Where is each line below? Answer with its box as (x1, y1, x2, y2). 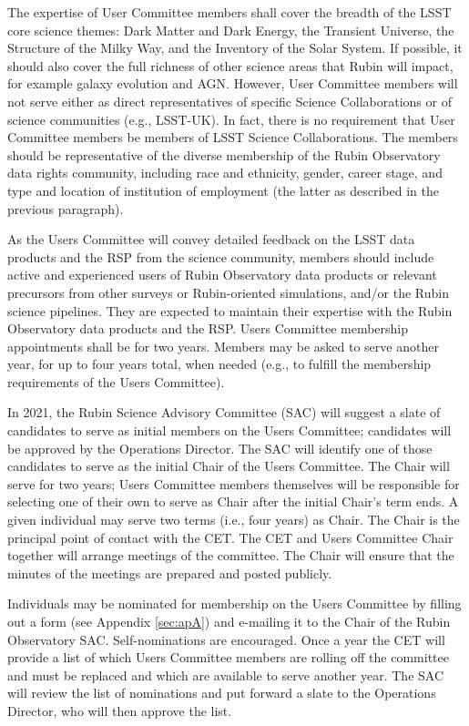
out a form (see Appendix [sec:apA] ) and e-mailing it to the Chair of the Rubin (7, 612, 451, 630)
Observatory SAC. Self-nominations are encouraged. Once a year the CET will (7, 629, 445, 649)
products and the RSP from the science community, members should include (7, 247, 434, 266)
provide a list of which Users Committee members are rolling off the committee (7, 648, 449, 667)
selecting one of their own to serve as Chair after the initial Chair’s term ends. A (7, 492, 459, 511)
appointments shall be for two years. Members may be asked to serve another (7, 336, 439, 355)
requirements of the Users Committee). (7, 372, 225, 391)
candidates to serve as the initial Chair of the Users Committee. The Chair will (7, 456, 450, 475)
